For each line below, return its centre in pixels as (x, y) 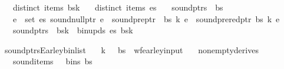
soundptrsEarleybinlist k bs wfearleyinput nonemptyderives (131, 49)
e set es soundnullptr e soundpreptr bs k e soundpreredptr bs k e (146, 18)
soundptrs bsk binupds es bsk (73, 30)
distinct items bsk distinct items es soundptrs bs (118, 7)
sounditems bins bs (52, 61)
